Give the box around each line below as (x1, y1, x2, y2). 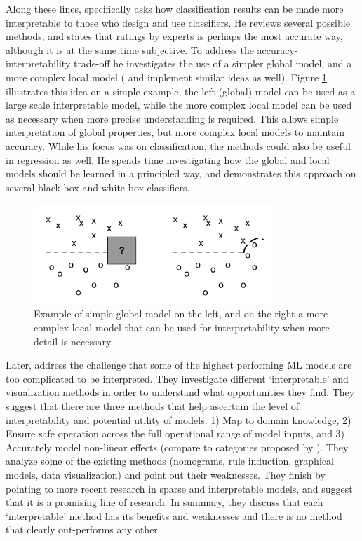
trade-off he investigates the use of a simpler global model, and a (73, 56, 352, 71)
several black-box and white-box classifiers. (6, 179, 190, 194)
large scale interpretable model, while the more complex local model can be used (6, 97, 352, 112)
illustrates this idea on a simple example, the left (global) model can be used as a (6, 83, 356, 98)
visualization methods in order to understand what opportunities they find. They (6, 385, 355, 399)
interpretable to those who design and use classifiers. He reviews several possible (6, 15, 350, 29)
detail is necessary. (34, 334, 114, 348)
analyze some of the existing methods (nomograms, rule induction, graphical (6, 453, 334, 468)
